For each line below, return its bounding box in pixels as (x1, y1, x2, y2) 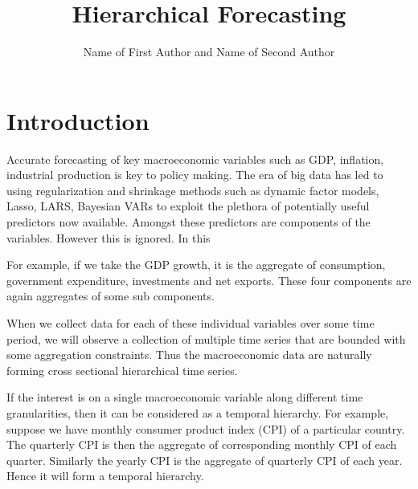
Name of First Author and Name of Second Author (83, 43, 335, 60)
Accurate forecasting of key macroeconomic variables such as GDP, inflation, (6, 150, 384, 167)
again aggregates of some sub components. (6, 287, 215, 304)
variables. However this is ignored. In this (6, 229, 211, 246)
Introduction (6, 104, 150, 137)
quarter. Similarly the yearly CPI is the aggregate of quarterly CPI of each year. (6, 451, 403, 468)
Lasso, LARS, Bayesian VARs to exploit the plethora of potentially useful (6, 198, 370, 214)
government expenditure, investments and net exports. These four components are (6, 271, 412, 288)
